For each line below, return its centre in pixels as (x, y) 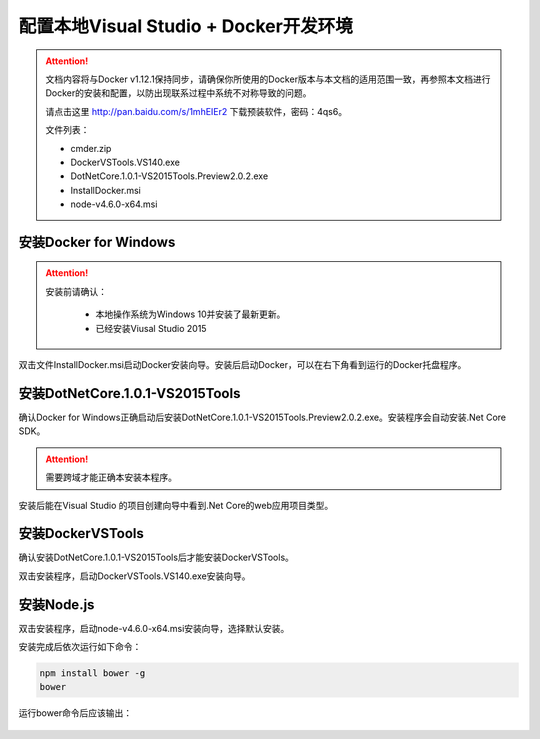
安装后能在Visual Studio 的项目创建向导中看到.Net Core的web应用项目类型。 (176, 505)
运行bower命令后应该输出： (75, 713)
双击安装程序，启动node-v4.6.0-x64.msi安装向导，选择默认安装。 (154, 628)
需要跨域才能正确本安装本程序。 (111, 477)
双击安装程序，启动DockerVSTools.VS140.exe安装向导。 (134, 576)
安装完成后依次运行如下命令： (80, 647)
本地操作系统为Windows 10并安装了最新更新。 (190, 314)
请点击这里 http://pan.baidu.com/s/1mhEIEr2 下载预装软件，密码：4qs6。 (196, 111)
